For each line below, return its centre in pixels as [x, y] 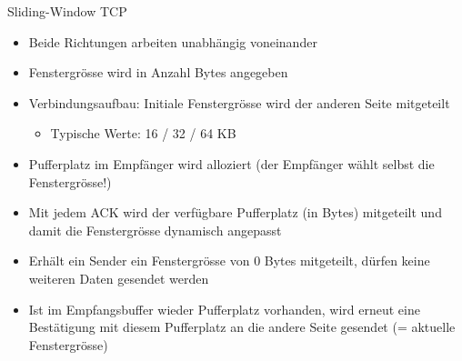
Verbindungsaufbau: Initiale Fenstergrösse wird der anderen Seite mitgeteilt [239, 102]
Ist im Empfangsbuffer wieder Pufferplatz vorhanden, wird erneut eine [224, 309]
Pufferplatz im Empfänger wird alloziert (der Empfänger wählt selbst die [231, 163]
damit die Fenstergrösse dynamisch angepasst [155, 230]
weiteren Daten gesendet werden [119, 278]
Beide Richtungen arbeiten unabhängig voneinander [173, 41]
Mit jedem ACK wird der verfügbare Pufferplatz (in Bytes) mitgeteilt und [235, 212]
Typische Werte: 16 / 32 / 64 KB [143, 133]
